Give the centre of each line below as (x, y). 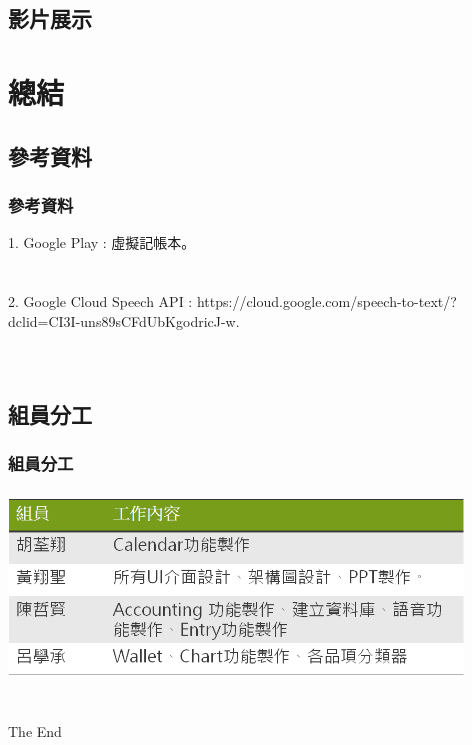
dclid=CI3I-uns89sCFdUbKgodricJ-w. (124, 320)
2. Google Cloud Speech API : (100, 300)
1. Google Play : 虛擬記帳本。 (102, 242)
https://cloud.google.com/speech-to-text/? (326, 300)
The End (35, 730)
